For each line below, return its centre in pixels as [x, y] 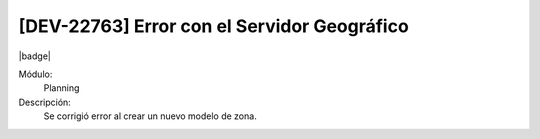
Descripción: [45, 102]
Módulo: [35, 74]
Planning [61, 88]
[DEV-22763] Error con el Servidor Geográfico [213, 26]
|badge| [35, 56]
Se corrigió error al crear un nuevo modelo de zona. [150, 116]
